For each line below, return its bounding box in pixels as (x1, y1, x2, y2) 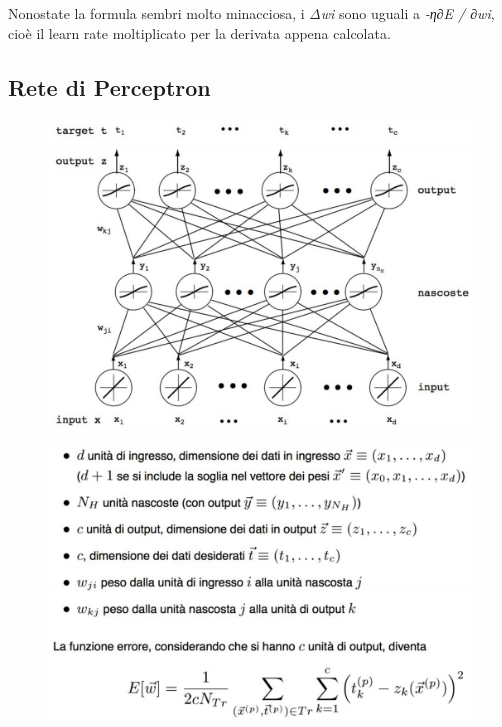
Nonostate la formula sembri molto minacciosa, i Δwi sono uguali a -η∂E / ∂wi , (8, 3, 495, 23)
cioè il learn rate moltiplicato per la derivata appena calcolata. (8, 22, 391, 43)
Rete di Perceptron (8, 71, 211, 102)
